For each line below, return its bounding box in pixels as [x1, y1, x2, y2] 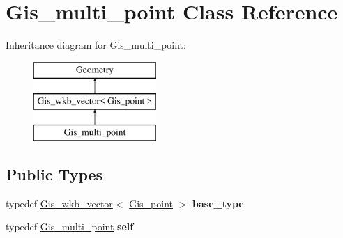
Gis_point [129, 196, 173, 210]
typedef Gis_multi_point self [6, 219, 134, 234]
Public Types [6, 164, 103, 185]
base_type [192, 196, 244, 210]
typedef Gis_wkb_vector [6, 196, 113, 210]
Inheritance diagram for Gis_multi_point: [6, 38, 186, 52]
